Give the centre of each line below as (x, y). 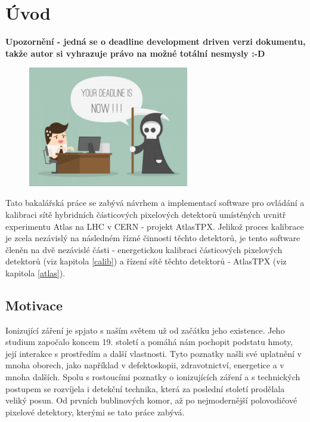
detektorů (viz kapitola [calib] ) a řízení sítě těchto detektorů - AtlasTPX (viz (146, 261)
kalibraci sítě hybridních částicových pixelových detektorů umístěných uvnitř (146, 214)
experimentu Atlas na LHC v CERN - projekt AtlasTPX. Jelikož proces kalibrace (155, 226)
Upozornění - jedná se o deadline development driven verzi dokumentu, (156, 41)
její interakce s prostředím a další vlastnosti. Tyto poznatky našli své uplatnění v (154, 353)
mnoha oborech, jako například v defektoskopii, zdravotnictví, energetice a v (145, 365)
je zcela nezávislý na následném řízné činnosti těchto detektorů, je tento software (153, 238)
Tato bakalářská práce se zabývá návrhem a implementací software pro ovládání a (155, 203)
